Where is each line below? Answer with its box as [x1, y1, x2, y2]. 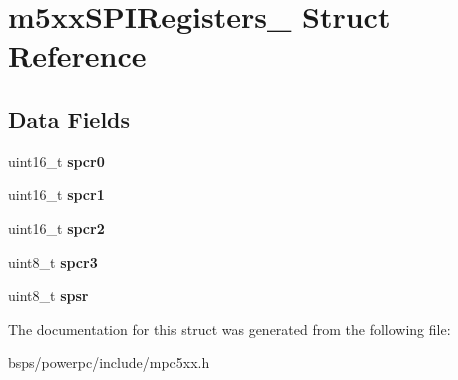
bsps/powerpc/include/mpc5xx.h [8, 352, 210, 373]
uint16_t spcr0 [8, 150, 105, 171]
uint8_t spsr [8, 285, 89, 306]
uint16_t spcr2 [8, 217, 105, 238]
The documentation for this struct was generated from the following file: [8, 318, 451, 339]
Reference [8, 35, 147, 76]
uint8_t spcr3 [8, 251, 98, 272]
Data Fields [8, 103, 131, 134]
